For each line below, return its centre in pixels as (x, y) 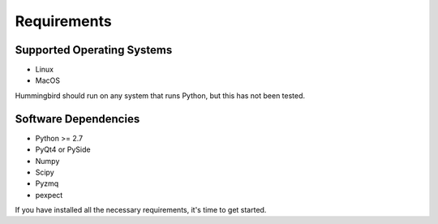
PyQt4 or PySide (63, 149)
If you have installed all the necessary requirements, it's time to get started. (141, 210)
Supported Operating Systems (94, 50)
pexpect (49, 195)
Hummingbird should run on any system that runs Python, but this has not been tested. (160, 95)
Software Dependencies (77, 119)
